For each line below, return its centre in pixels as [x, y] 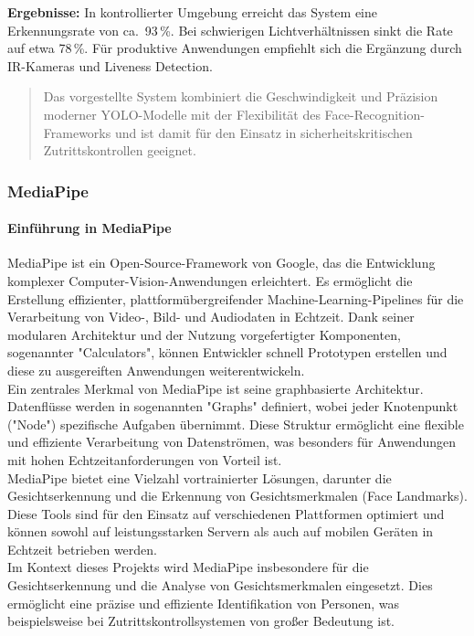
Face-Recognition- [374, 114]
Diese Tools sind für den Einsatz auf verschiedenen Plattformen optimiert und [226, 513]
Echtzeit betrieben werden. [82, 549]
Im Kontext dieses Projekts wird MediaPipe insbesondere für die [188, 567]
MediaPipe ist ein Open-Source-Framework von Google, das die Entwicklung [221, 263]
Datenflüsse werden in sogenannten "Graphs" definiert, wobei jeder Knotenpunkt [233, 406]
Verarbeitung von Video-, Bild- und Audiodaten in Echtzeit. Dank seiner [211, 317]
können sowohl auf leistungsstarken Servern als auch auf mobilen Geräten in [221, 531]
